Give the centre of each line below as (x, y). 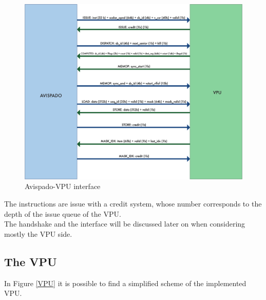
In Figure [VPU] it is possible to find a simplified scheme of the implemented (125, 283)
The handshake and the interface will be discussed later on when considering (125, 224)
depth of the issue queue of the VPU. (63, 213)
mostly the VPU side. (38, 233)
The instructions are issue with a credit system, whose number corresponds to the (133, 203)
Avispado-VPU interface (63, 186)
